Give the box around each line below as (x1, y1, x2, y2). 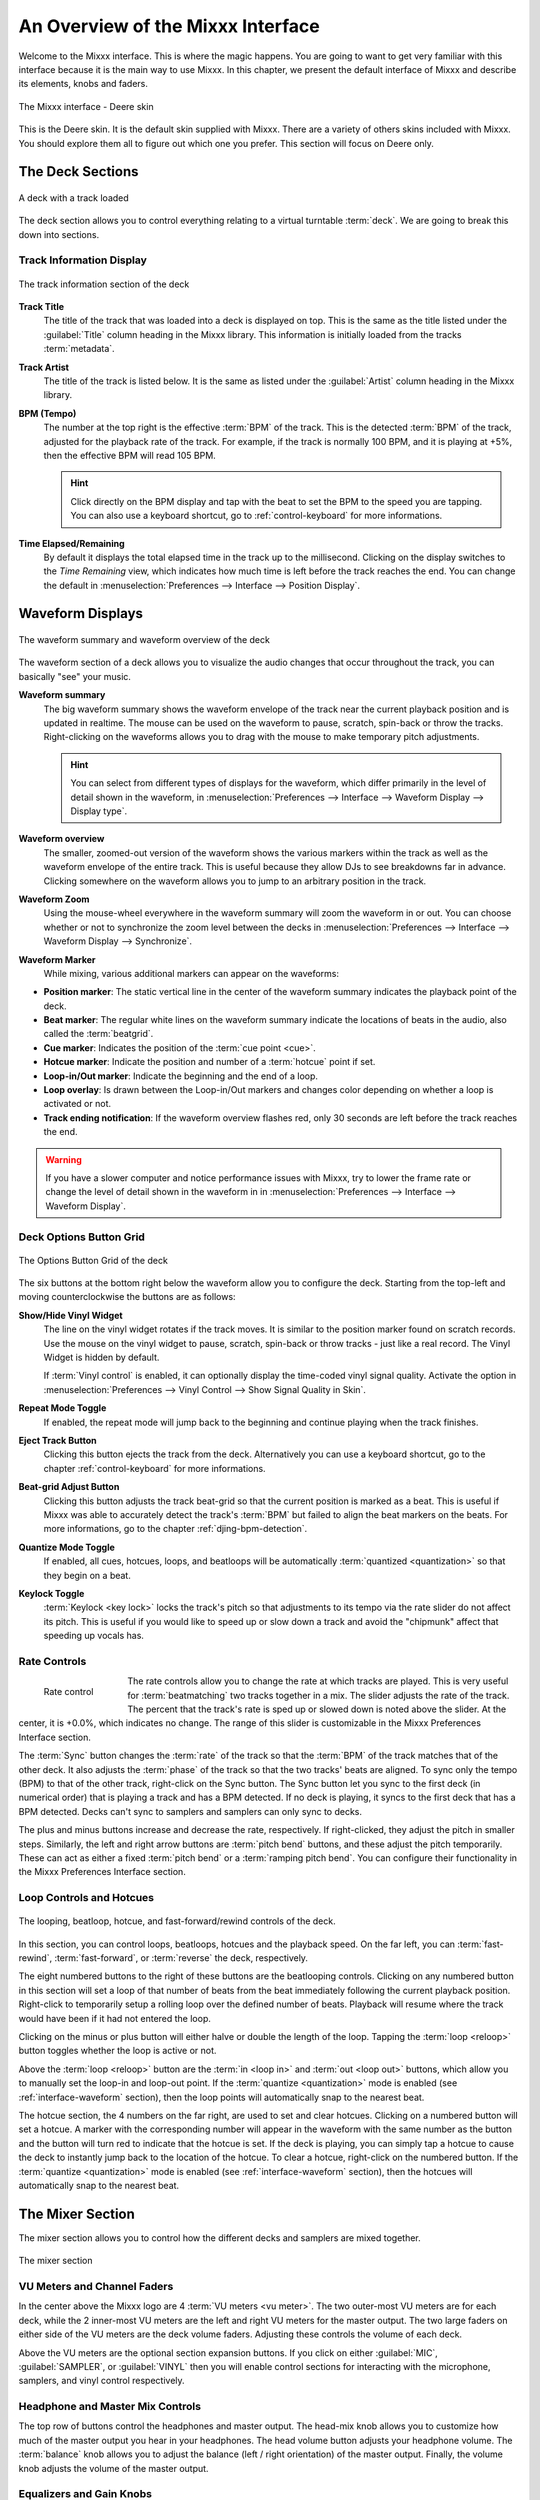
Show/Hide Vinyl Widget (18, 1309, 124, 1321)
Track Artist (18, 361, 70, 373)
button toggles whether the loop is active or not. (18, 2045, 217, 2057)
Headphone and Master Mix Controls (18, 2400, 202, 2414)
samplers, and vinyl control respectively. (18, 2375, 185, 2387)
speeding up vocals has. (43, 1630, 145, 1642)
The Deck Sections (18, 163, 139, 180)
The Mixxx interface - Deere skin (18, 100, 154, 112)
